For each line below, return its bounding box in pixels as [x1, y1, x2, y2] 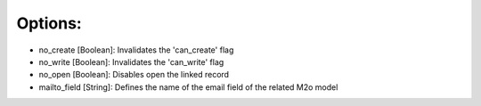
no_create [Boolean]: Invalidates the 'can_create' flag [38, 45, 234, 55]
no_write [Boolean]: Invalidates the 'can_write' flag [38, 56, 224, 67]
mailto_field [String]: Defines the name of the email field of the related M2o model [38, 81, 338, 93]
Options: [16, 13, 82, 33]
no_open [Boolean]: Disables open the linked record [38, 69, 230, 80]
